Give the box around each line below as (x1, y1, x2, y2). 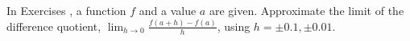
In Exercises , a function (6, 2, 126, 18)
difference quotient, (6, 17, 101, 34)
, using (217, 17, 251, 34)
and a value (139, 2, 197, 18)
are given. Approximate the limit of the (209, 2, 404, 18)
